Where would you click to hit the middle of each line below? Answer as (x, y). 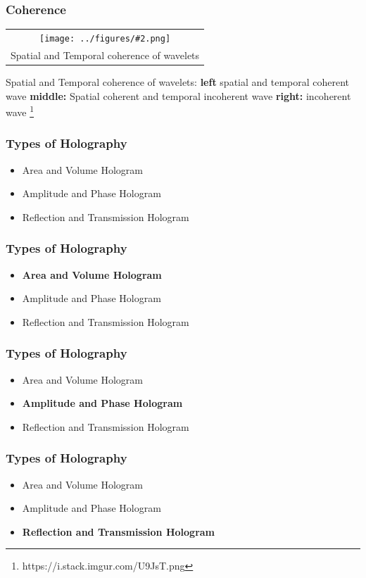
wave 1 (20, 111)
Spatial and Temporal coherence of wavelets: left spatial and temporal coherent (178, 81)
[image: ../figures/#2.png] (105, 38)
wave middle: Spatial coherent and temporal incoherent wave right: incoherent (178, 95)
